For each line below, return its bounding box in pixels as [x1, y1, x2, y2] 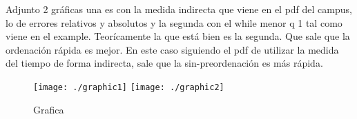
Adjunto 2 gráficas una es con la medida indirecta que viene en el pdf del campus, [6, 2, 352, 16]
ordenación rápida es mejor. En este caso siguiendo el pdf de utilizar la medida [6, 42, 339, 56]
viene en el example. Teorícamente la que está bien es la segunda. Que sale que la [6, 29, 350, 43]
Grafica [33, 102, 64, 116]
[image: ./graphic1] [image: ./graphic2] [33, 82, 224, 92]
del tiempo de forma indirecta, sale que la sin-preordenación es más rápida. [6, 56, 323, 70]
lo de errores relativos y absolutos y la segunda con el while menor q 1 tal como [6, 15, 342, 30]
